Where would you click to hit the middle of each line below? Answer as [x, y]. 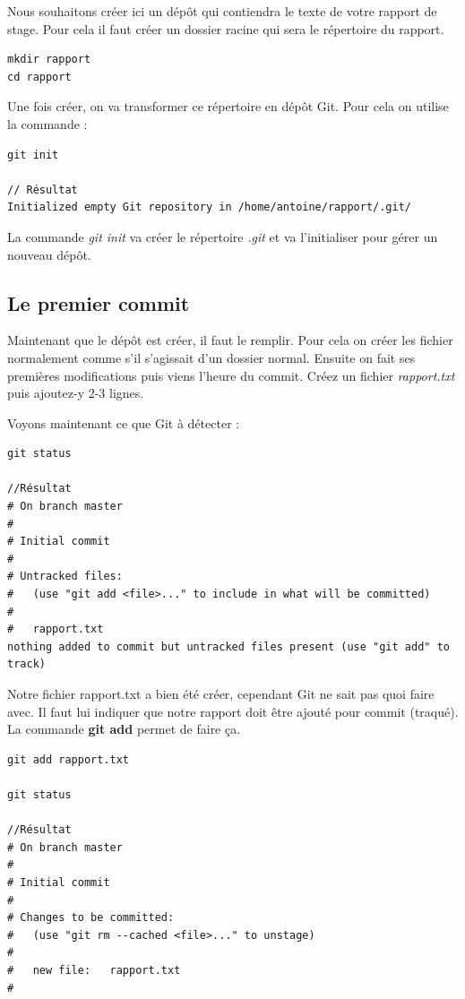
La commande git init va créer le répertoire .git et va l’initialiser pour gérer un [223, 236]
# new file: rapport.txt [94, 970]
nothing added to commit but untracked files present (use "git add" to [228, 646]
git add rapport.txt [69, 759]
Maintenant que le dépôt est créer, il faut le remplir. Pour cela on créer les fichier [230, 340]
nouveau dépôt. [49, 254]
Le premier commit [99, 302]
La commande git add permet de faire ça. [124, 729]
